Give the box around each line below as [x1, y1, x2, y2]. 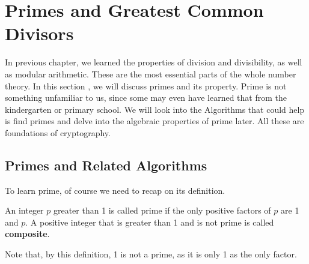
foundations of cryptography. [5, 126, 111, 139]
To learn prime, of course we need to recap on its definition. [5, 184, 225, 196]
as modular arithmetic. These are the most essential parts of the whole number [5, 67, 296, 80]
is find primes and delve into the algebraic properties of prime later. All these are [5, 115, 304, 127]
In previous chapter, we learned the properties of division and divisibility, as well [5, 56, 302, 68]
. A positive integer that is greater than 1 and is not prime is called [25, 215, 274, 228]
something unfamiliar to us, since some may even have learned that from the [5, 91, 287, 104]
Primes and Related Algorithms [5, 155, 207, 174]
